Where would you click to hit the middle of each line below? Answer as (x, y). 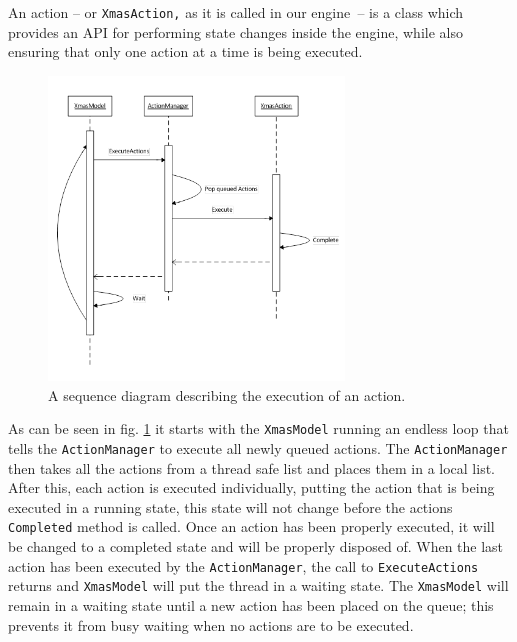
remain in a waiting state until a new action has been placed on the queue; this (251, 605)
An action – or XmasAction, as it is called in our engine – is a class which (236, 12)
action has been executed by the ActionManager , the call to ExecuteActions (243, 565)
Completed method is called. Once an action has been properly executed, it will (251, 526)
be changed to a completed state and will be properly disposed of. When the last (256, 546)
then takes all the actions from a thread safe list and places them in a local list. (252, 467)
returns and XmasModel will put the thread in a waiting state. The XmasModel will (258, 585)
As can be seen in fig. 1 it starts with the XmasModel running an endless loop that (258, 428)
